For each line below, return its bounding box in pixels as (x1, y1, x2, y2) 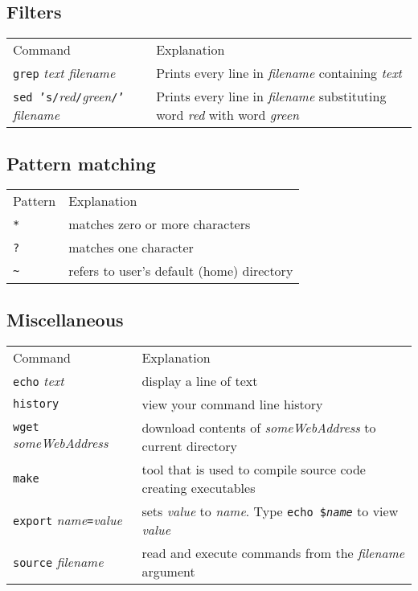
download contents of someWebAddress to (141, 417, 376, 437)
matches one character (68, 238, 194, 257)
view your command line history (141, 394, 323, 413)
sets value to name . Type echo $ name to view (141, 501, 399, 520)
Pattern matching (6, 150, 156, 175)
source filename (13, 552, 104, 572)
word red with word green (156, 105, 300, 125)
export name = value (13, 511, 122, 530)
